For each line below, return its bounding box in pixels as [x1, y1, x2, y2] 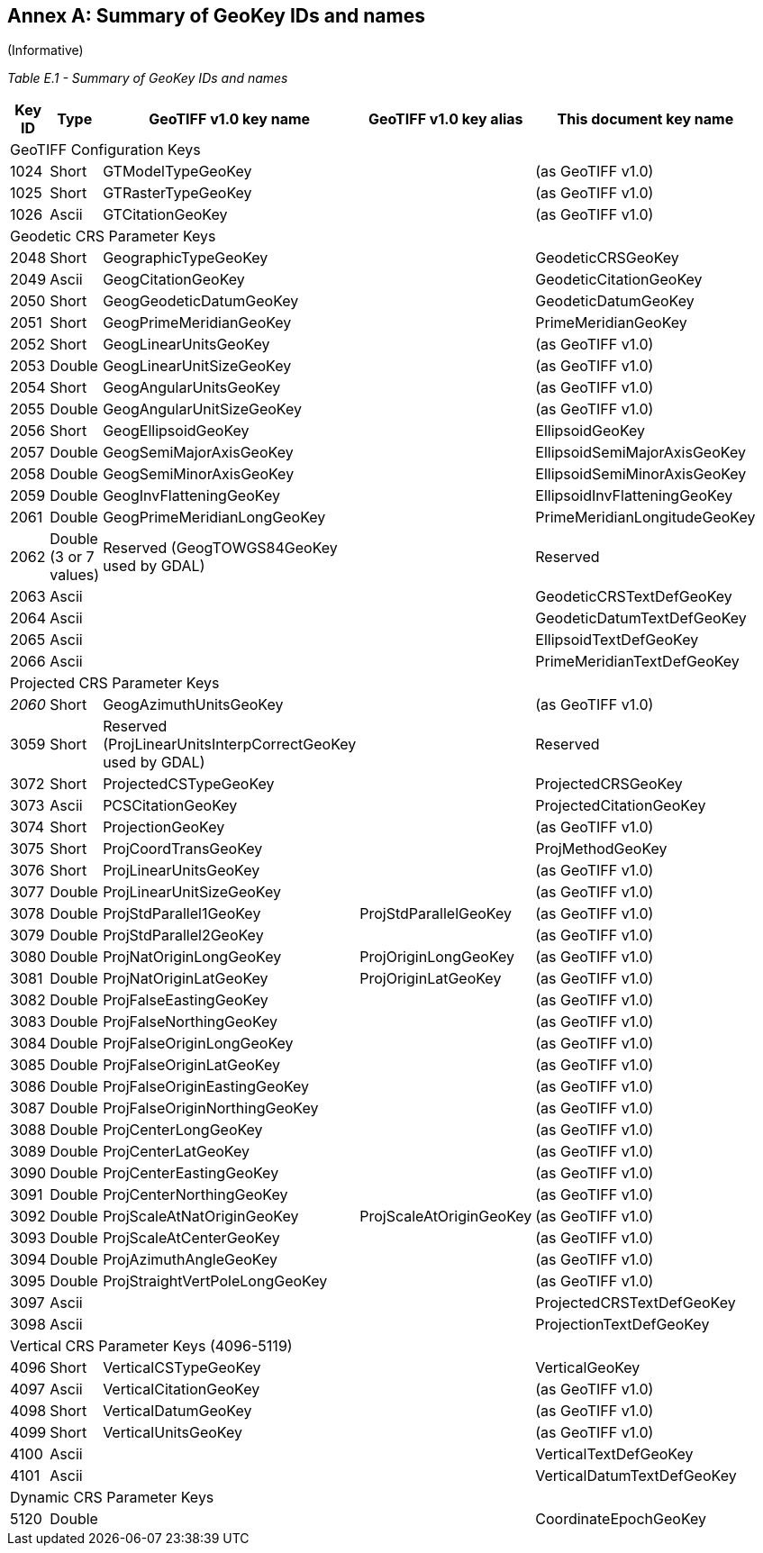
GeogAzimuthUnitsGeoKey [103, 695, 284, 714]
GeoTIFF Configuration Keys [10, 141, 201, 159]
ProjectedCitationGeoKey [535, 796, 706, 815]
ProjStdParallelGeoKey [359, 904, 512, 923]
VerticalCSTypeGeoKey [103, 1358, 261, 1377]
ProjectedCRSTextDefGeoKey [535, 1294, 736, 1312]
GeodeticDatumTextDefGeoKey [535, 609, 747, 628]
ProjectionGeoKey [103, 818, 225, 837]
